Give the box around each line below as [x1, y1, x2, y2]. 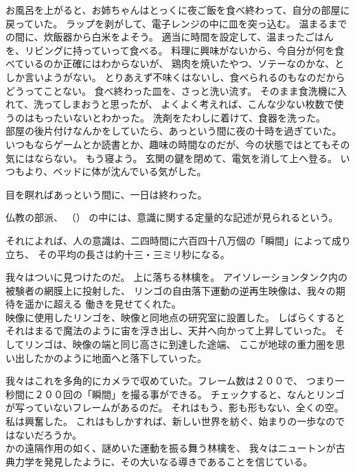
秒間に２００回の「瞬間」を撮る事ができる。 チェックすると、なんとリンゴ [5, 387, 345, 401]
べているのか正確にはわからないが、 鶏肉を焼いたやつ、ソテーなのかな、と [5, 56, 345, 71]
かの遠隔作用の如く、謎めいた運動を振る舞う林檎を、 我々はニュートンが [5, 441, 336, 455]
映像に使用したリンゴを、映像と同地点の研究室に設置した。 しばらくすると [5, 310, 345, 324]
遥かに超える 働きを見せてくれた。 [24, 297, 181, 311]
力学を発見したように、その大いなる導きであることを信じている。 [14, 454, 313, 468]
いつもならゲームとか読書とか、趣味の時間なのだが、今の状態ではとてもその [5, 137, 350, 151]
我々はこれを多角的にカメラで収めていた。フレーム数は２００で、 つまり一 [5, 373, 345, 388]
